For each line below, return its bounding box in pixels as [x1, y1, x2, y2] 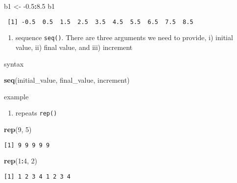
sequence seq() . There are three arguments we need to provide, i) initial [15, 32, 233, 43]
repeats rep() [15, 108, 57, 118]
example [4, 91, 29, 101]
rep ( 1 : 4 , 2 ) [4, 156, 37, 166]
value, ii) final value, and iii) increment [15, 42, 133, 52]
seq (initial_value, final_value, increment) [4, 75, 130, 85]
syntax [4, 58, 24, 69]
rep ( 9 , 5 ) [4, 124, 32, 134]
